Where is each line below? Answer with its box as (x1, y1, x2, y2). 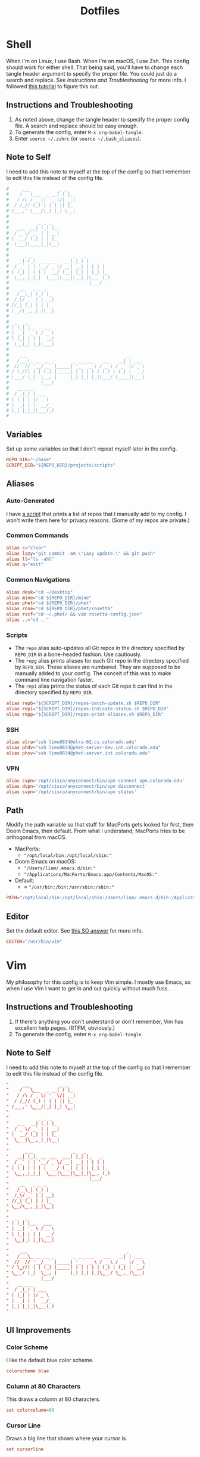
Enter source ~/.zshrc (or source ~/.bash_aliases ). (14, 135, 142, 142)
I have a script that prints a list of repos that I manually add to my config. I (6, 510, 186, 517)
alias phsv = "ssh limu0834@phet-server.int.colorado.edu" (6, 750, 151, 756)
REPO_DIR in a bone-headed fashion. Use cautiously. (14, 651, 142, 658)
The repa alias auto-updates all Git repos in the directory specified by (14, 645, 185, 652)
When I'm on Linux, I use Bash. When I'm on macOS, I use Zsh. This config (6, 57, 189, 64)
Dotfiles (80, 4, 120, 18)
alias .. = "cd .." (6, 617, 49, 623)
